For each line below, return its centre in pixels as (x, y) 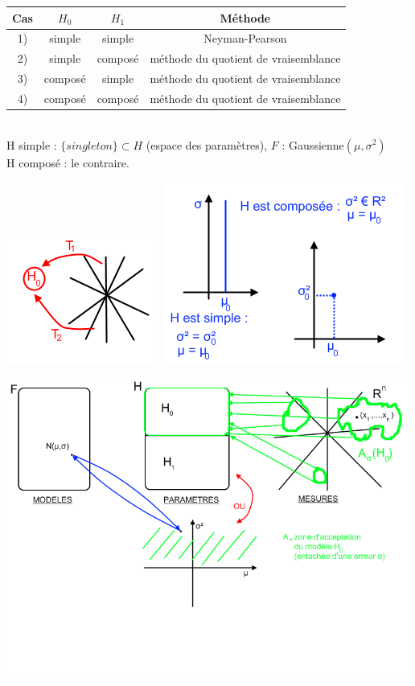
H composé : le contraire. (68, 162)
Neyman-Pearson (245, 38)
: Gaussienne (313, 144)
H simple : (32, 144)
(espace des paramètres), (207, 144)
